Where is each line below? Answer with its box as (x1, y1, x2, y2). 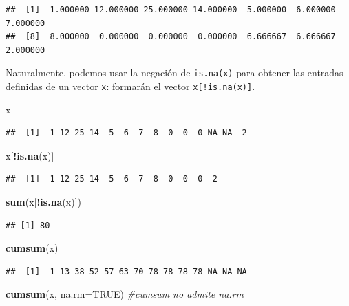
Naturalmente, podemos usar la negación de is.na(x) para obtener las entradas (6, 65, 343, 80)
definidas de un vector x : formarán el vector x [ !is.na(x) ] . (6, 79, 255, 94)
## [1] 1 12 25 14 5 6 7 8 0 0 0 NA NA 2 (6, 128, 247, 138)
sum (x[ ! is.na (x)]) (6, 195, 82, 209)
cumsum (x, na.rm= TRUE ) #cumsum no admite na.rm (6, 287, 244, 301)
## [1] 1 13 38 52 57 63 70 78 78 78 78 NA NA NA (6, 266, 247, 276)
